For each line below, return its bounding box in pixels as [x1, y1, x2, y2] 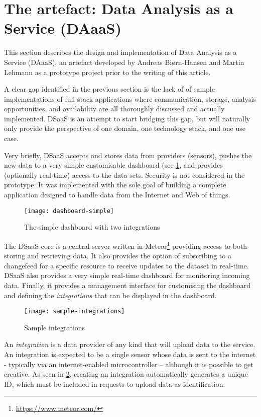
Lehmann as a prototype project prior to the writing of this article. [4, 66, 211, 77]
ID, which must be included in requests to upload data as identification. [4, 378, 225, 389]
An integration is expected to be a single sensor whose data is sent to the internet [4, 349, 256, 359]
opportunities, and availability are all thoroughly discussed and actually [4, 103, 225, 114]
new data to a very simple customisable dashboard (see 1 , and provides [4, 160, 223, 170]
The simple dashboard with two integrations [24, 222, 160, 232]
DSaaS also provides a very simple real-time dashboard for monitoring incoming [4, 270, 250, 281]
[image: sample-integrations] [24, 308, 125, 315]
